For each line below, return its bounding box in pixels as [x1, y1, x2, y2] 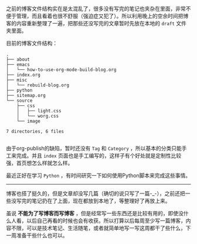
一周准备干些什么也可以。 [6, 232, 68, 239]
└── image [16, 118, 41, 124]
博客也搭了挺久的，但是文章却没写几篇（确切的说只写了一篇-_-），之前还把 [6, 190, 186, 197]
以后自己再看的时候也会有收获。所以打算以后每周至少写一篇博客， [26, 217, 186, 224]
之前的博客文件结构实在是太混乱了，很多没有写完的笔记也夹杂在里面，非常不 [6, 5, 191, 12]
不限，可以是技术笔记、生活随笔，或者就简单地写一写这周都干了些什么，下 [11, 225, 191, 231]
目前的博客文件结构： [6, 40, 57, 46]
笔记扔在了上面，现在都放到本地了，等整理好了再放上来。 [31, 198, 171, 204]
